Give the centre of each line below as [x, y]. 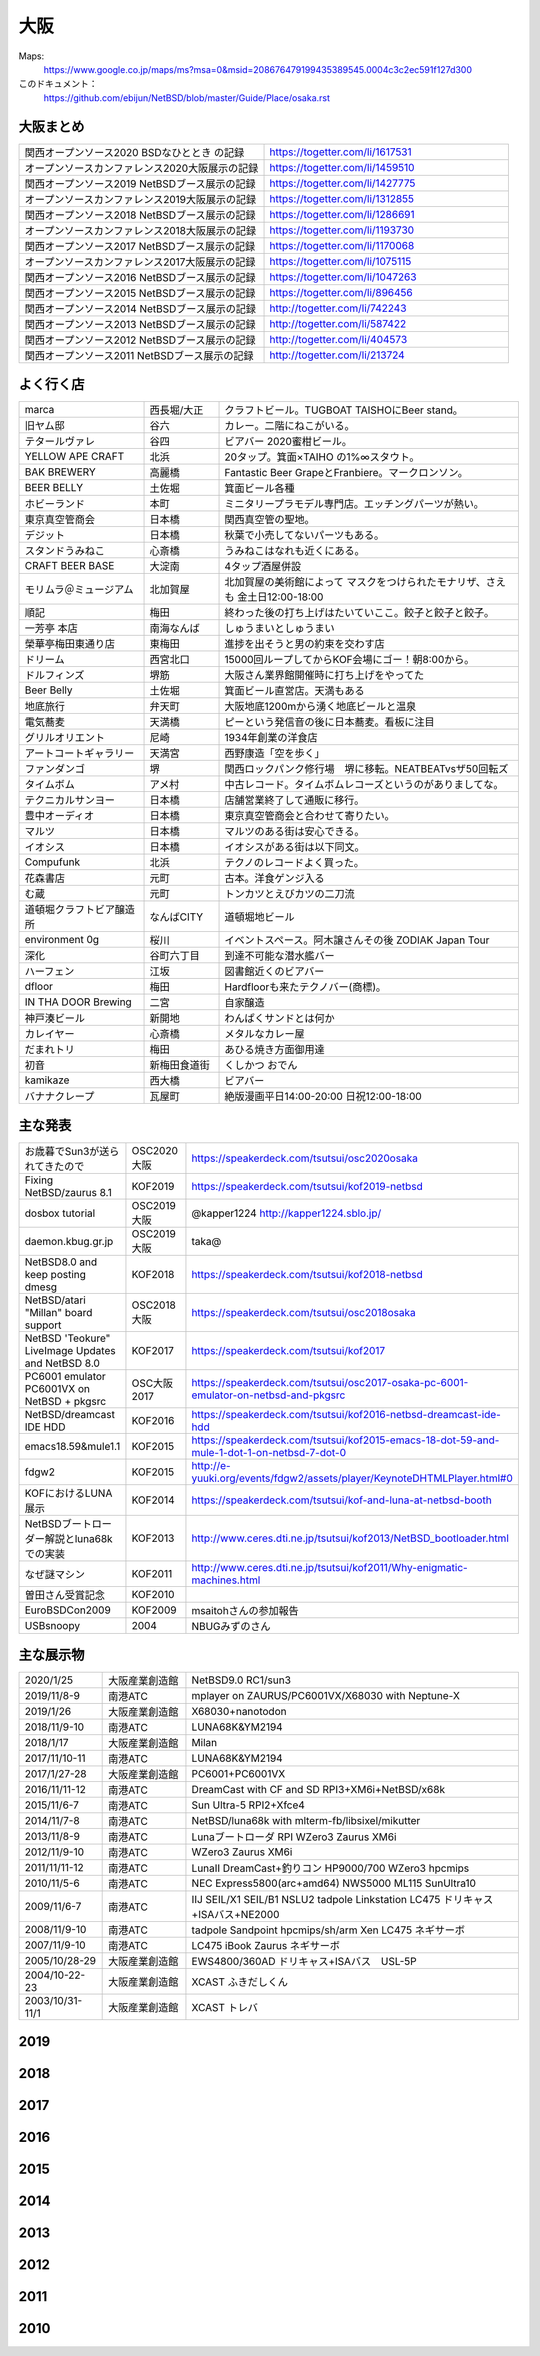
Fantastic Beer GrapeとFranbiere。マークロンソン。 [346, 473]
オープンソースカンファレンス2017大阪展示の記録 [140, 262]
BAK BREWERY [60, 472]
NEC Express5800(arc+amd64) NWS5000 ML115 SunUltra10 [334, 1883]
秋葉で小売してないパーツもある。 [304, 535]
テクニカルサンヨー [69, 800]
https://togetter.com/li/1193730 [342, 230]
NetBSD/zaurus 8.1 [68, 1192]
